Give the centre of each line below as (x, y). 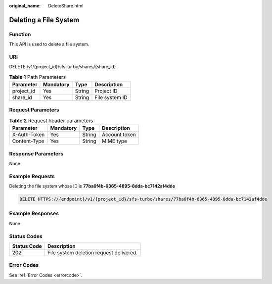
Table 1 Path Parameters (38, 77)
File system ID (111, 97)
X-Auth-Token (28, 135)
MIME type (114, 141)
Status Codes (26, 236)
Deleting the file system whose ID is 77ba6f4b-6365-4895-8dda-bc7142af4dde (92, 186)
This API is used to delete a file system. (49, 44)
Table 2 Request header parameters (51, 120)
